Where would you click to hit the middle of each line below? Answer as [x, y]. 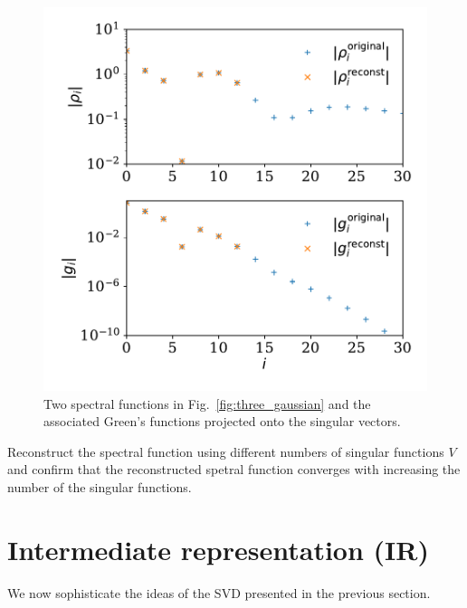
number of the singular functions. [100, 486]
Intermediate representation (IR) [218, 549]
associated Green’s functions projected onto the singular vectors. [222, 421]
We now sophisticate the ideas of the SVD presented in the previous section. [219, 592]
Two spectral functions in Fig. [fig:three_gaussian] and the [207, 403]
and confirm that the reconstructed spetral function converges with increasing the [234, 469]
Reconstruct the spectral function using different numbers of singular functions [226, 451]
